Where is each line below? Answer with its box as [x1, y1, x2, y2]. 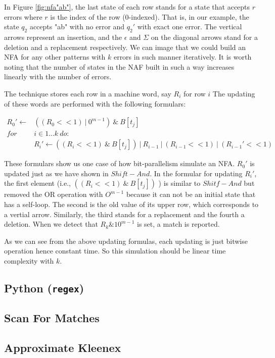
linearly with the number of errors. [4, 71, 112, 82]
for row [183, 88, 206, 98]
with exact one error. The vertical [137, 21, 242, 32]
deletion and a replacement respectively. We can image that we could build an [4, 41, 246, 52]
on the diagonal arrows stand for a [151, 31, 258, 42]
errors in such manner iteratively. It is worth [113, 52, 252, 62]
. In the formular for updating [150, 168, 243, 178]
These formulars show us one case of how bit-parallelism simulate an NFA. [4, 158, 235, 169]
